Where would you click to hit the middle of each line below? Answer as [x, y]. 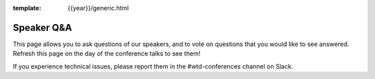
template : [27, 8]
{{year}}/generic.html [98, 8]
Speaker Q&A [42, 27]
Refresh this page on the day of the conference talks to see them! [107, 54]
